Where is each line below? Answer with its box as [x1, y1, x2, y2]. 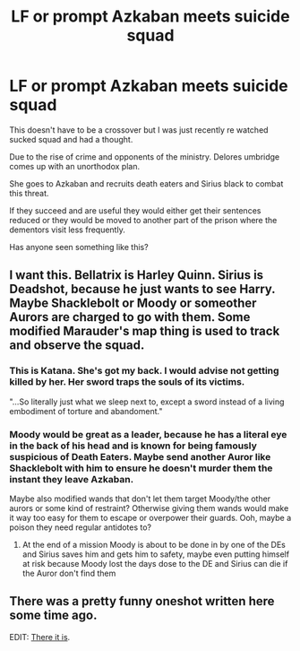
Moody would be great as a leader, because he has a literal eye [9, 428, 287, 440]
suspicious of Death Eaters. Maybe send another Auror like [9, 450, 271, 463]
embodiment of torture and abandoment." [9, 405, 163, 416]
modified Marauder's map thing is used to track [9, 324, 280, 339]
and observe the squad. [9, 338, 145, 353]
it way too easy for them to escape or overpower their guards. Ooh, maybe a [9, 512, 292, 523]
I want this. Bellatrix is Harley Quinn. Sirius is [9, 267, 264, 283]
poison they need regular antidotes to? [9, 522, 152, 533]
